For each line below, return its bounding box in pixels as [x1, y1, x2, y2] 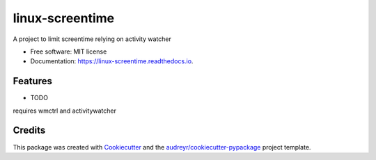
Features [13, 75, 52, 87]
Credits [13, 125, 46, 136]
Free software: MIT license [30, 47, 107, 56]
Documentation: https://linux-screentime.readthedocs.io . [30, 57, 194, 65]
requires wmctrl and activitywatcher [13, 106, 117, 115]
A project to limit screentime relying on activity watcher [13, 35, 172, 43]
